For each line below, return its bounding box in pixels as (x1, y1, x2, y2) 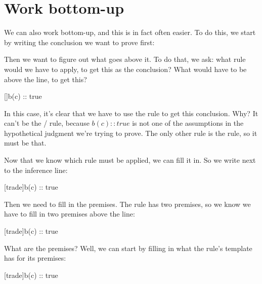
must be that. (4, 137, 47, 148)
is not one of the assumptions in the (132, 118, 244, 128)
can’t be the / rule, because (4, 118, 90, 128)
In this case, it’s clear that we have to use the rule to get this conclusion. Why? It (4, 108, 258, 118)
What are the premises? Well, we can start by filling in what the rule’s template (4, 242, 252, 253)
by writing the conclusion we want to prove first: (4, 37, 155, 47)
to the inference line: (4, 164, 68, 175)
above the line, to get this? (4, 74, 87, 84)
